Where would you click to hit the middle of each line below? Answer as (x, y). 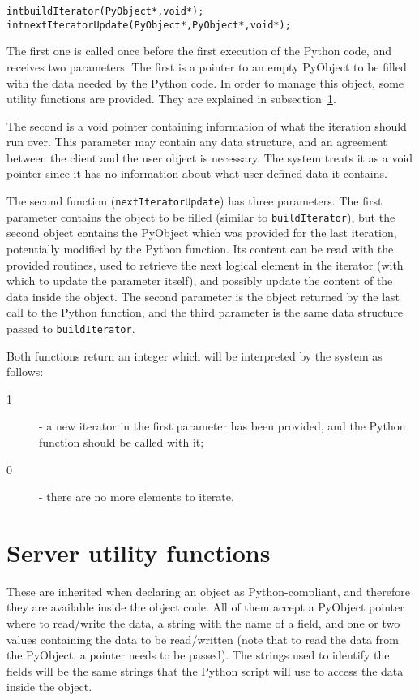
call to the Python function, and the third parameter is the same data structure (205, 312)
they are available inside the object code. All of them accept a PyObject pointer (205, 607)
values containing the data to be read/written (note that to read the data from (203, 639)
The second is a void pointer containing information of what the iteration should (207, 125)
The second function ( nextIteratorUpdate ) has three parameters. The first (195, 201)
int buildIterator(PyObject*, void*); (105, 11)
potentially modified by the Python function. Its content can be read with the (200, 248)
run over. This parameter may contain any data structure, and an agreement (197, 142)
